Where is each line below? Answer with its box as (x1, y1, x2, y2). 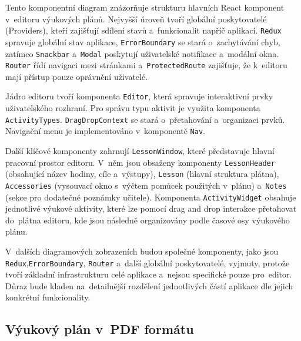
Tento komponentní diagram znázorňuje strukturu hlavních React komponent (5, 1, 285, 13)
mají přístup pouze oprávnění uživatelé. (5, 70, 148, 82)
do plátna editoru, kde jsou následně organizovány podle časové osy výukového (5, 213, 290, 226)
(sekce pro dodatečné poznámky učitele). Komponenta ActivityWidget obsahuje (5, 190, 296, 203)
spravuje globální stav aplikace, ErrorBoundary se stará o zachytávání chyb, (5, 35, 280, 48)
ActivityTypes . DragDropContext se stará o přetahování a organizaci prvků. (5, 113, 285, 125)
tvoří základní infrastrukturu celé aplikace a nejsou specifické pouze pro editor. (5, 268, 292, 280)
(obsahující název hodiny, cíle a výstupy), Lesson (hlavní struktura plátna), (5, 168, 279, 180)
